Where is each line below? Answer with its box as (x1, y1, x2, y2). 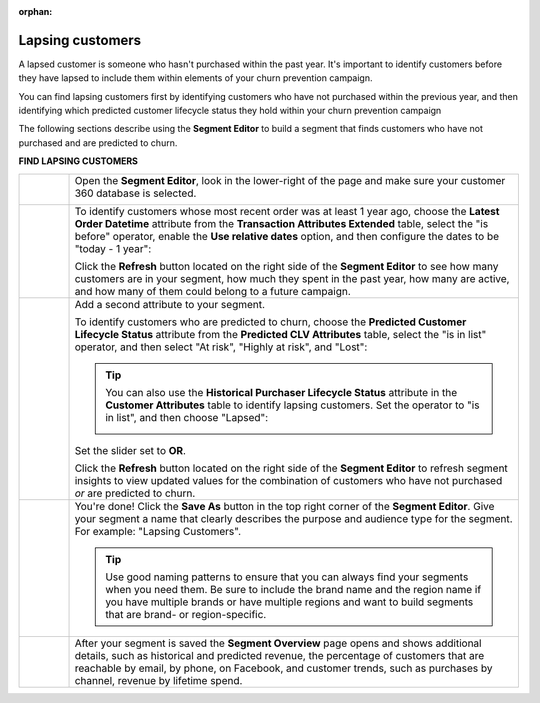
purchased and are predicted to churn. (18, 136, 178, 149)
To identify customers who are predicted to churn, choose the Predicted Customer (74, 315, 467, 329)
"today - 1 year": (74, 241, 152, 255)
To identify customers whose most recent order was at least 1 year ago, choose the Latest (74, 204, 500, 218)
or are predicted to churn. (74, 486, 196, 500)
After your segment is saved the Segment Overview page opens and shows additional (74, 636, 482, 650)
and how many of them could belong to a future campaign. (74, 284, 352, 298)
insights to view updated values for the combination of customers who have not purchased (74, 473, 503, 487)
